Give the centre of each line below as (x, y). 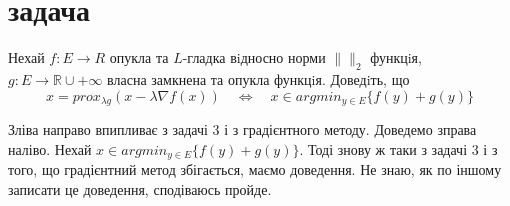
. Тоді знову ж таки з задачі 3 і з (398, 148)
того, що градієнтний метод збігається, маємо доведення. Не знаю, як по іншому (255, 169)
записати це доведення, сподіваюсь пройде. (140, 188)
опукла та (139, 57)
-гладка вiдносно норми (254, 57)
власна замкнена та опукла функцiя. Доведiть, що (258, 78)
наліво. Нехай (50, 148)
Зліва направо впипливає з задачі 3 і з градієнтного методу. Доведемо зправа (242, 128)
